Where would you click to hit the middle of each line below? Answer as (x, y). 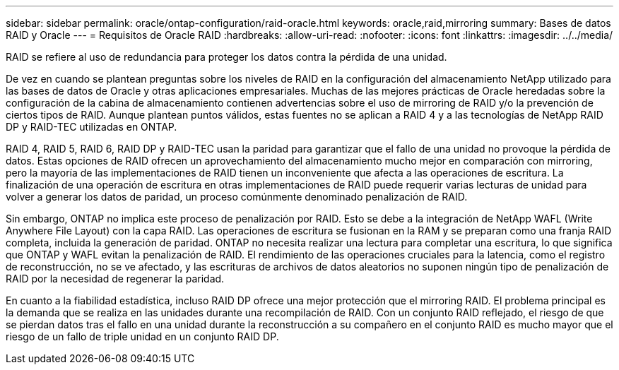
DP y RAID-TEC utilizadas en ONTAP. (92, 127)
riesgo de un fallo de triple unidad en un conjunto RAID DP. (142, 336)
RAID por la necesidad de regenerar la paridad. (115, 279)
